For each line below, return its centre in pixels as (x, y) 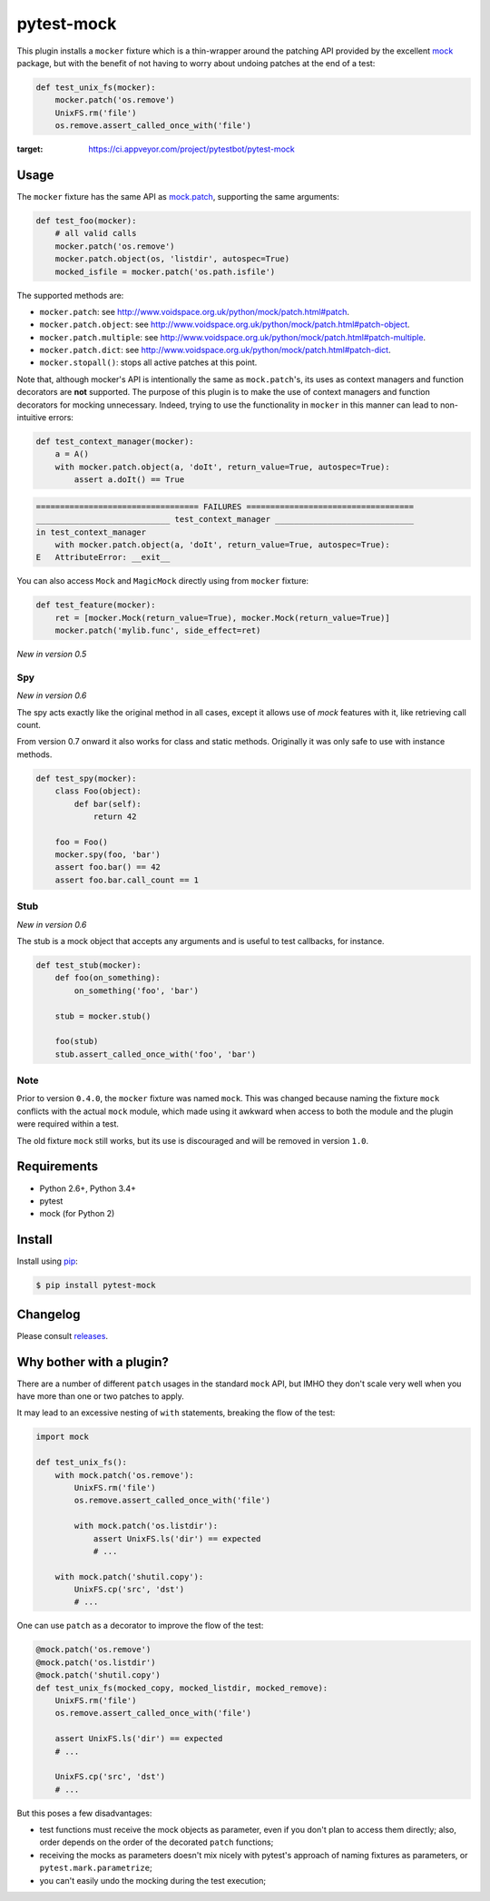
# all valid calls (96, 233)
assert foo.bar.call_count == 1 (127, 880)
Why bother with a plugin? (93, 1362)
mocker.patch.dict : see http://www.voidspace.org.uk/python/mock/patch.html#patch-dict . (215, 350)
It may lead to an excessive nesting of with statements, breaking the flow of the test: (176, 1413)
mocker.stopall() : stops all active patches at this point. (148, 362)
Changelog (49, 1314)
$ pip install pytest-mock (96, 1285)
